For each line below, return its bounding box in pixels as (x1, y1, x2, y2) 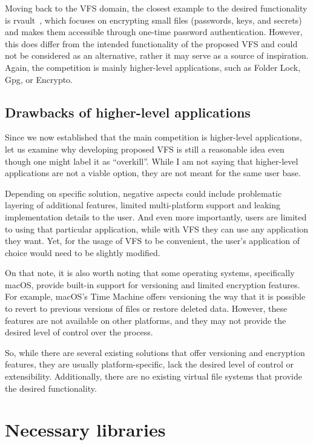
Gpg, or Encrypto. (5, 73, 73, 85)
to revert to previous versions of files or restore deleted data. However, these (5, 302, 288, 315)
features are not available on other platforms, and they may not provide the (5, 314, 286, 326)
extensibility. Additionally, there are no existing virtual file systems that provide (5, 370, 302, 383)
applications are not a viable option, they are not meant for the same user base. (5, 166, 301, 179)
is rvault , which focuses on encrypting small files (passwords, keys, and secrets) (5, 13, 302, 26)
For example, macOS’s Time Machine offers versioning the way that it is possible (5, 290, 306, 303)
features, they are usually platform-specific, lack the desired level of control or (5, 358, 294, 371)
